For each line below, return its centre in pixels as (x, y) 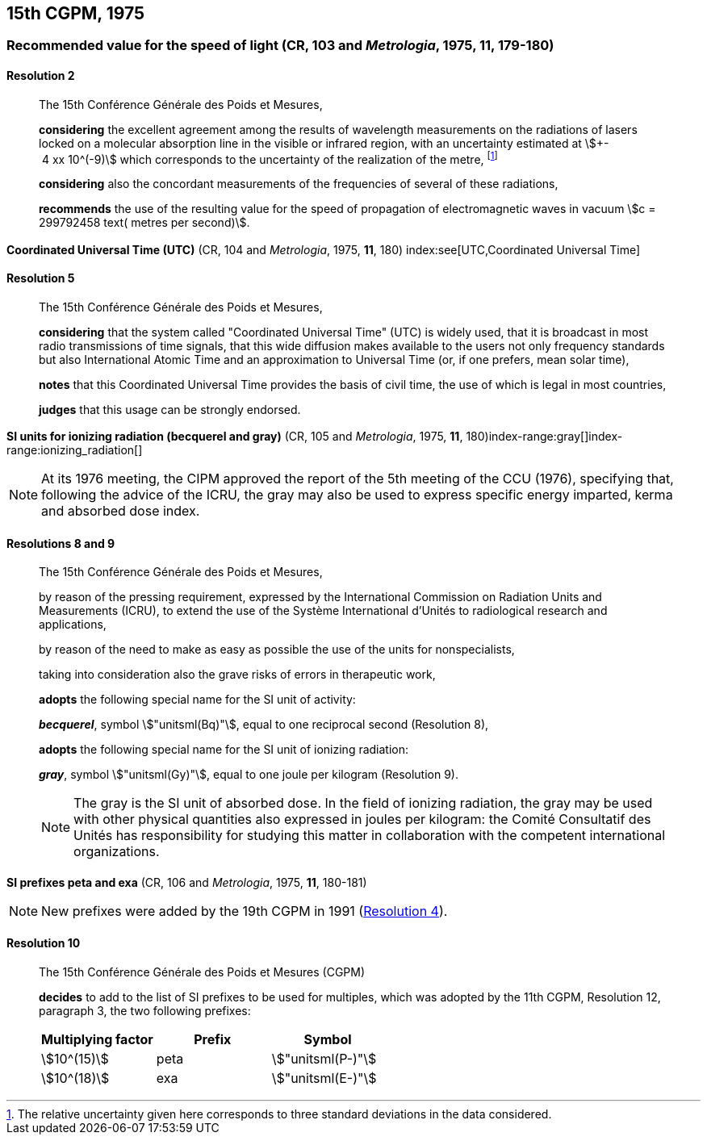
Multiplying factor (97, 1040)
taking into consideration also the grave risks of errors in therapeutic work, (237, 675)
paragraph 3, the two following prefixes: (145, 1011)
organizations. (117, 852)
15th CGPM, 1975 (76, 13)
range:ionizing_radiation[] (75, 450)
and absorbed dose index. (121, 511)
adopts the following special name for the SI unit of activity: (197, 700)
